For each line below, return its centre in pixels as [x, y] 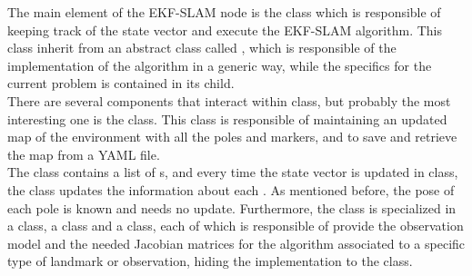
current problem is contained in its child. [121, 83]
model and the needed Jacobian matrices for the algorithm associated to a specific [236, 243]
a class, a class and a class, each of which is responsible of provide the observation [236, 226]
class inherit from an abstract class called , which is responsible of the [202, 48]
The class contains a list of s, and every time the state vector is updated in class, [233, 172]
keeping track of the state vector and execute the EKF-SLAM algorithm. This [225, 30]
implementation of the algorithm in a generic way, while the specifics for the [220, 65]
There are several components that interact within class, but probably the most [229, 100]
